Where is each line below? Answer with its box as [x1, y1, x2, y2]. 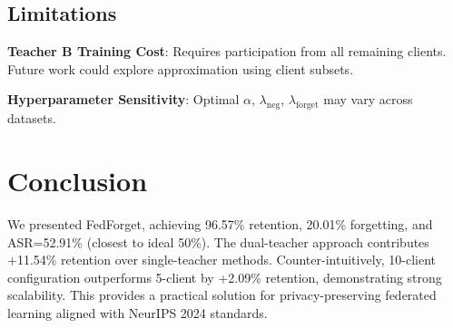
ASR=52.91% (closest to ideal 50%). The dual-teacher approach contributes [7, 232, 429, 251]
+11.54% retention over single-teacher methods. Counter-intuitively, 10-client [7, 250, 437, 269]
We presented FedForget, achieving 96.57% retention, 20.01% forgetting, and [7, 214, 433, 233]
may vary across [323, 90, 413, 109]
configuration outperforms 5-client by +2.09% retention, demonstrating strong [7, 267, 442, 286]
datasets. [7, 109, 56, 128]
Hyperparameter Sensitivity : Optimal [7, 90, 240, 109]
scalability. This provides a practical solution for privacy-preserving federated [7, 285, 437, 304]
